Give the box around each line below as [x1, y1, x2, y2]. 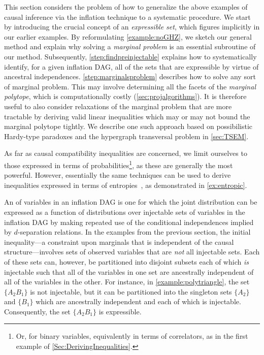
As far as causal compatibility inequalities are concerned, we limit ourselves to [4, 148, 247, 158]
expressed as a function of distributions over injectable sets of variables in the [4, 206, 245, 217]
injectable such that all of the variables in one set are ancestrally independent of [4, 266, 254, 277]
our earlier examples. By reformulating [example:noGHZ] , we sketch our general [4, 31, 252, 42]
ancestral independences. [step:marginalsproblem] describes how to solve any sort [4, 71, 256, 82]
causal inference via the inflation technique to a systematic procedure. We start [4, 11, 251, 22]
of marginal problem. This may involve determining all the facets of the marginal [4, 81, 256, 91]
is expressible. [98, 306, 142, 316]
